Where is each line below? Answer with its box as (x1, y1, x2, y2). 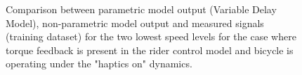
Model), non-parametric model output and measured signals (6, 15, 264, 30)
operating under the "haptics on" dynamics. (6, 56, 192, 71)
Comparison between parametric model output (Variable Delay (6, 2, 277, 16)
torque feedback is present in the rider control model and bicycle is (6, 42, 294, 57)
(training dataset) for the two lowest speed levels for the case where (6, 29, 296, 44)
